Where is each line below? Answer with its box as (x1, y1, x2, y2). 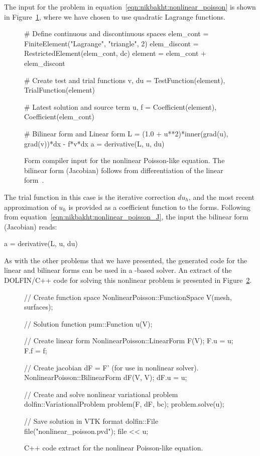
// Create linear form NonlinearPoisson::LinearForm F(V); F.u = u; (24, 335, 233, 346)
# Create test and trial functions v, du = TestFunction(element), (24, 74, 225, 85)
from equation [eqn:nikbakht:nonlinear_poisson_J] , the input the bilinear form (4, 211, 248, 222)
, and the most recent (188, 191, 254, 202)
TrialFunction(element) (24, 85, 95, 95)
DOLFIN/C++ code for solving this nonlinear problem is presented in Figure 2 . (4, 275, 252, 285)
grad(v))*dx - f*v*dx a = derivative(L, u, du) (24, 138, 165, 148)
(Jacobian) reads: (4, 221, 57, 232)
